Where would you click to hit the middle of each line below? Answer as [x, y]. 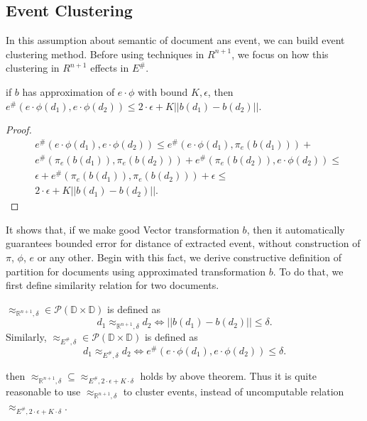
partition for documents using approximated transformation [136, 271]
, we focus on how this [280, 54]
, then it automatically [296, 229]
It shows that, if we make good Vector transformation [122, 229]
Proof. [19, 130]
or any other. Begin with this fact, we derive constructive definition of [189, 257]
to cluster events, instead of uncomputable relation [234, 391]
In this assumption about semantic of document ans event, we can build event [175, 40]
